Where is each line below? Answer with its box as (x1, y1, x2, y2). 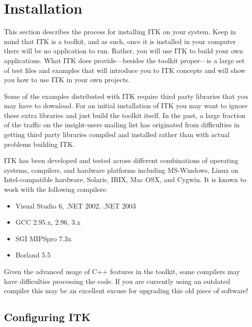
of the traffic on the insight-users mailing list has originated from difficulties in (4, 119, 240, 130)
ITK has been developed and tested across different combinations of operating (4, 155, 239, 165)
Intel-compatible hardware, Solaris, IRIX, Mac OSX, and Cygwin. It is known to (4, 174, 247, 185)
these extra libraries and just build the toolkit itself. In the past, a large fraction (4, 110, 246, 120)
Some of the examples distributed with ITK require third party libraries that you (4, 91, 248, 101)
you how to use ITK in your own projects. (4, 74, 130, 85)
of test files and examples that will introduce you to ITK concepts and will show (4, 65, 246, 75)
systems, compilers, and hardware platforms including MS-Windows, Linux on (4, 164, 239, 175)
